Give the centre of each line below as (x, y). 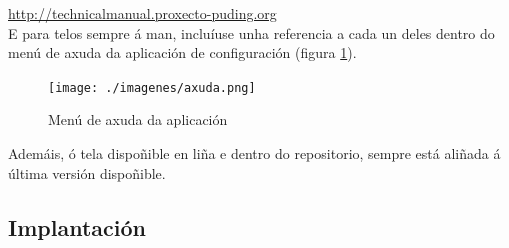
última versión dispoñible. (87, 172)
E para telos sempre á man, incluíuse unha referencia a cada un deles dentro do (251, 32)
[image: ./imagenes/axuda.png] (152, 87)
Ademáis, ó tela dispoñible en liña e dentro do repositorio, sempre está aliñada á (254, 153)
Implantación (77, 226)
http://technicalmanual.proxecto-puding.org (142, 13)
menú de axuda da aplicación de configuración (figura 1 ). (182, 52)
